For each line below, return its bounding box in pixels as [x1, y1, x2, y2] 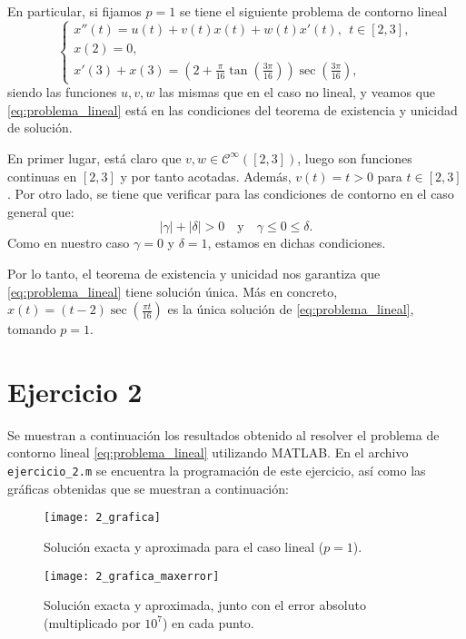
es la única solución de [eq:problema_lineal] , [167, 300, 414, 319]
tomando [7, 319, 56, 339]
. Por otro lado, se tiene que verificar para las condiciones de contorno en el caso [7, 184, 454, 203]
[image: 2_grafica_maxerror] [44, 569, 220, 583]
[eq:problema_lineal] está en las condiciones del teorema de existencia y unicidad [7, 100, 458, 119]
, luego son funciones [297, 148, 412, 167]
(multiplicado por [44, 613, 141, 632]
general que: [7, 202, 74, 221]
